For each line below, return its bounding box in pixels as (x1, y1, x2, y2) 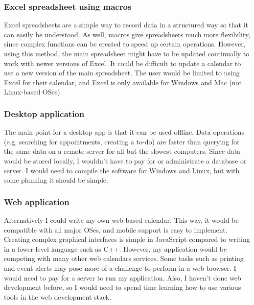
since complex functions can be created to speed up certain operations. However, (4, 39, 246, 49)
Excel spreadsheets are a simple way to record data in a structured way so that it (4, 20, 248, 30)
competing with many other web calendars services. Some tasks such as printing (4, 253, 244, 263)
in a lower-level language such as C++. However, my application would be (4, 243, 227, 254)
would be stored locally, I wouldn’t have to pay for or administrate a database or (4, 155, 247, 165)
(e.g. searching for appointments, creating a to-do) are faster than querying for (4, 136, 240, 146)
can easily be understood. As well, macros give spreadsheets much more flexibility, (4, 29, 251, 39)
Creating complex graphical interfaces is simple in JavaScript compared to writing (4, 234, 250, 244)
